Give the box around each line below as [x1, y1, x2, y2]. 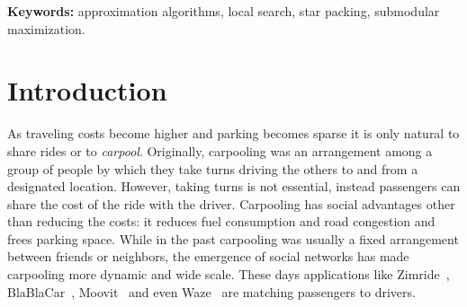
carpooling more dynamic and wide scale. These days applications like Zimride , [7, 265, 450, 284]
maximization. [7, 19, 85, 38]
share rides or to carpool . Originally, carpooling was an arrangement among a [7, 141, 433, 160]
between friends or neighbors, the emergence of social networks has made [7, 247, 409, 266]
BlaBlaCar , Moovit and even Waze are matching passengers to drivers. [7, 282, 416, 301]
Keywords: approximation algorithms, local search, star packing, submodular [7, 2, 440, 20]
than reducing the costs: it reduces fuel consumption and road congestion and [7, 212, 436, 231]
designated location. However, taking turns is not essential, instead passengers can [7, 177, 461, 196]
